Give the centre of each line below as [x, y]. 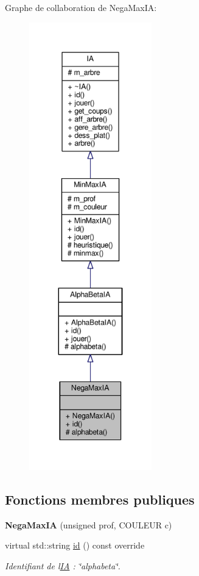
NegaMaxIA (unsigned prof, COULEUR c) [89, 524]
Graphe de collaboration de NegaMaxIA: [81, 7]
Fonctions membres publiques [100, 499]
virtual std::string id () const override [75, 545]
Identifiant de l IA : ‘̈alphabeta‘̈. [63, 565]
